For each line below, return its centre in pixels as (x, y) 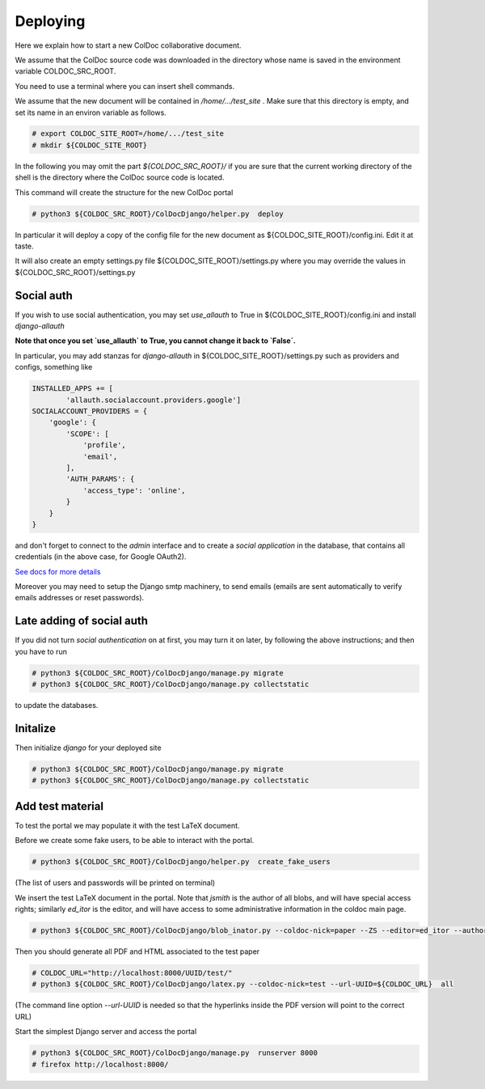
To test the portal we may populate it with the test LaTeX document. (127, 825)
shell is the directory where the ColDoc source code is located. (120, 177)
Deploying (50, 21)
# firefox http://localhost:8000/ (100, 1064)
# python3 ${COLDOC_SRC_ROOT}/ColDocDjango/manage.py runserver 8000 (175, 1053)
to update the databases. (57, 706)
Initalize (36, 728)
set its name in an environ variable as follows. (91, 112)
